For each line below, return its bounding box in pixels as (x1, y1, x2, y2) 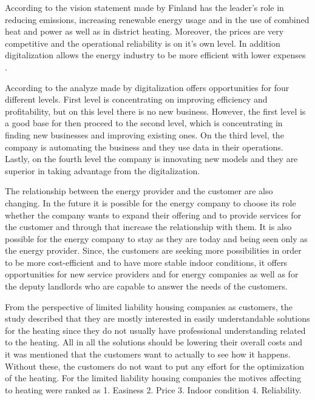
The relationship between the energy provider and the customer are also (5, 185, 273, 197)
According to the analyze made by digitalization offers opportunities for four (5, 81, 290, 93)
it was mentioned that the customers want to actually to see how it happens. (5, 348, 291, 361)
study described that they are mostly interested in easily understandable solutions (5, 312, 310, 325)
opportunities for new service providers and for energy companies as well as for (5, 268, 299, 280)
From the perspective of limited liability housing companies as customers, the (5, 300, 293, 313)
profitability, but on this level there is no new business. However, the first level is (5, 104, 306, 117)
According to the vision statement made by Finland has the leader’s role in (5, 1, 284, 13)
